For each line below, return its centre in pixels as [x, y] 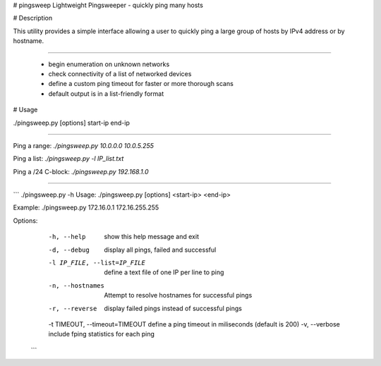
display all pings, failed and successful [160, 250]
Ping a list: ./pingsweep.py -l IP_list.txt [68, 159]
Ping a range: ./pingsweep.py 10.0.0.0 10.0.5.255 [84, 145]
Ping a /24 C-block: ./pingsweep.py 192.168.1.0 [81, 171]
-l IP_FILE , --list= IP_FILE [97, 263]
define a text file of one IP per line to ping [164, 272]
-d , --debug [69, 250]
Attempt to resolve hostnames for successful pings [178, 295]
